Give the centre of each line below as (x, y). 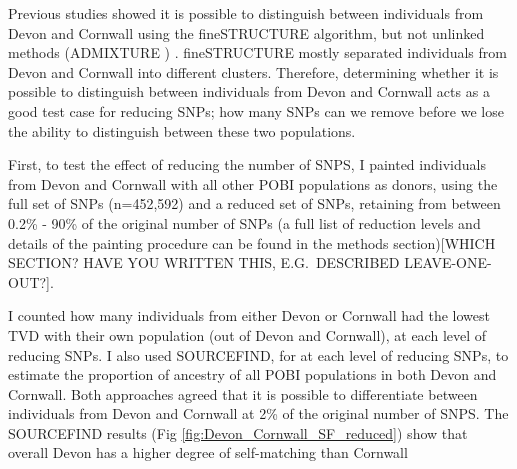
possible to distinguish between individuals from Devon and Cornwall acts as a (249, 91)
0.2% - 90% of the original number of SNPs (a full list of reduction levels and (244, 222)
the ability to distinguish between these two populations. (182, 130)
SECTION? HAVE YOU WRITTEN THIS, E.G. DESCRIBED (204, 262)
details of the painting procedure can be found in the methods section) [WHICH (252, 242)
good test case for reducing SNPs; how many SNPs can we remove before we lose (256, 110)
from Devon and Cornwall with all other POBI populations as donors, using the (253, 183)
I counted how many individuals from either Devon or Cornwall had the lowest (249, 315)
